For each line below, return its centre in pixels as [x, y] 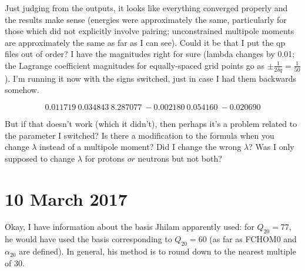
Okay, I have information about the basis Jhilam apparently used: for [130, 227]
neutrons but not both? [180, 158]
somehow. [22, 90]
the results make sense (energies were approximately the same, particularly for [146, 19]
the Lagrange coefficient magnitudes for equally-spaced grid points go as [135, 65]
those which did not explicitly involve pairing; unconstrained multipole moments [150, 31]
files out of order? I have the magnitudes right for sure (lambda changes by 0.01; [150, 54]
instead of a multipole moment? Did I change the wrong [140, 147]
